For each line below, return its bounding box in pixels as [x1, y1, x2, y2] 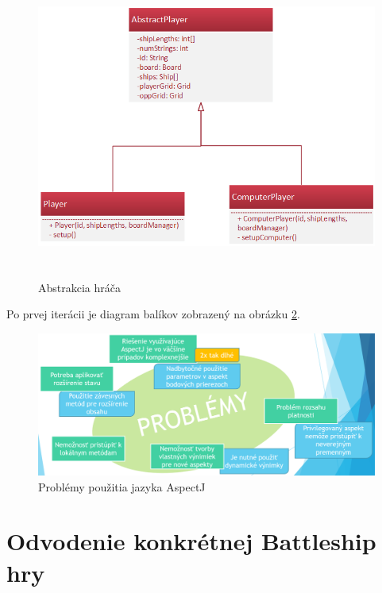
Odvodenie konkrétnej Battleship [6, 525, 376, 557]
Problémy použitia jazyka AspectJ [38, 478, 206, 495]
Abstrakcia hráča [38, 279, 121, 295]
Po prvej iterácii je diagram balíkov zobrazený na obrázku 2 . [6, 306, 300, 322]
